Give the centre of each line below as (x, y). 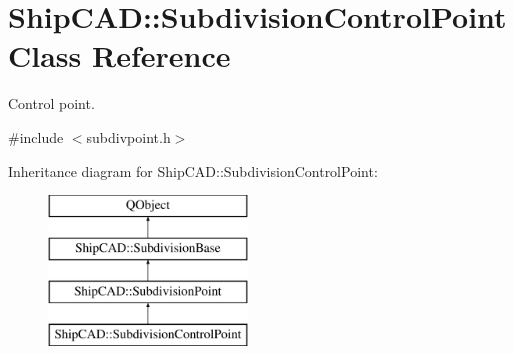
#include (36, 136)
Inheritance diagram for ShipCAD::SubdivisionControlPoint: (193, 170)
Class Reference (119, 55)
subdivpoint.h (128, 136)
